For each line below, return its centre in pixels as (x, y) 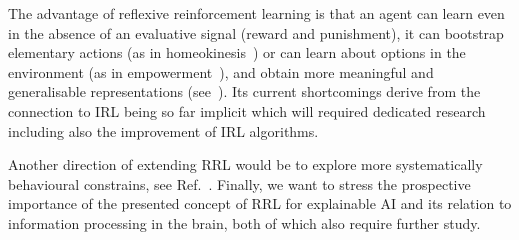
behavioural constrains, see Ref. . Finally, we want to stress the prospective (239, 183)
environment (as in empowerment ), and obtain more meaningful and (221, 71)
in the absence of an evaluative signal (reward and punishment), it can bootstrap (256, 32)
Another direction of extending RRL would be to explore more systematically (245, 164)
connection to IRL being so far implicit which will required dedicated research (247, 110)
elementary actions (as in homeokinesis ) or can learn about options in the (237, 52)
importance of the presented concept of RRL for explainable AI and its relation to (260, 203)
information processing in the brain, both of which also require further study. (244, 222)
